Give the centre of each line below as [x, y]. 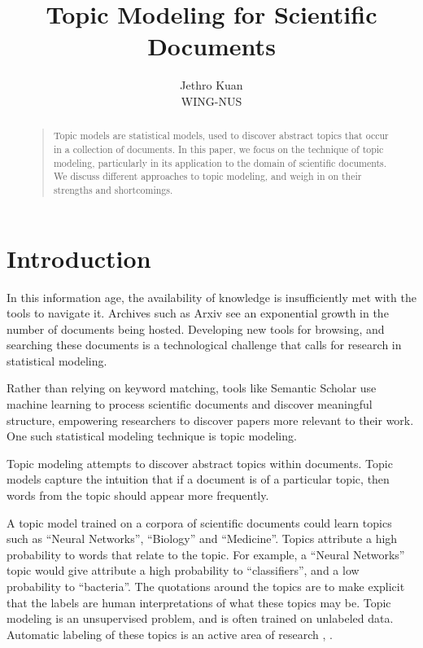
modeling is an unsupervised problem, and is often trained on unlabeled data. [200, 618]
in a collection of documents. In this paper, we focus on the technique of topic [218, 149]
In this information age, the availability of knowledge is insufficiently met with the [211, 297]
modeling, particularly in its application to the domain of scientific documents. [220, 162]
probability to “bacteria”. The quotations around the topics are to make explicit [206, 587]
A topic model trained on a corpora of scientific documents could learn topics [199, 522]
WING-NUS [211, 101]
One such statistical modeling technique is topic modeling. [152, 436]
